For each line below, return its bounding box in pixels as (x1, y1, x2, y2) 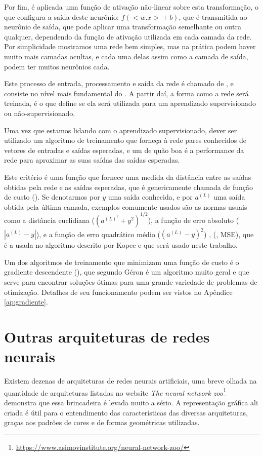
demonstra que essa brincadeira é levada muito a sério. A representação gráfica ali (4, 397, 258, 407)
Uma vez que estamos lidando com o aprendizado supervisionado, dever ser (4, 125, 237, 135)
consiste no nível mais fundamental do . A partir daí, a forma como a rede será (4, 88, 249, 98)
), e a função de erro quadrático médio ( (36, 229, 160, 239)
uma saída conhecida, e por (108, 192, 193, 202)
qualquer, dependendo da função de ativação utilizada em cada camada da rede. (4, 31, 252, 42)
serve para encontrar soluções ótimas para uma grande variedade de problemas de (4, 277, 257, 287)
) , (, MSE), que (204, 229, 254, 239)
